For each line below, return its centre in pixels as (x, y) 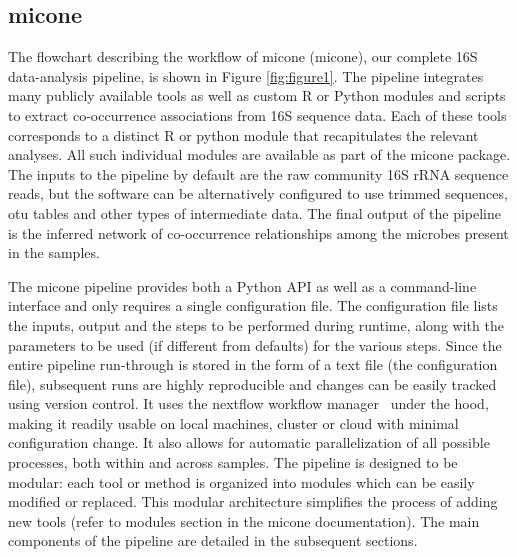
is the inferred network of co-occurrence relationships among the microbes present (258, 232)
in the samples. (54, 252)
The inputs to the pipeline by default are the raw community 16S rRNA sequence (258, 173)
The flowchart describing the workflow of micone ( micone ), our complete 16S (243, 56)
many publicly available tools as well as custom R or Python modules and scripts (257, 95)
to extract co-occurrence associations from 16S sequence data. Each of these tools (257, 114)
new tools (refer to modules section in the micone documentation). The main (244, 520)
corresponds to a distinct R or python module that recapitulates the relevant (243, 134)
